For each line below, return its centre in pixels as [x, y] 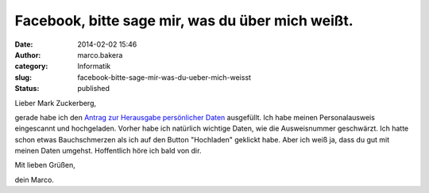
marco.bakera [100, 55]
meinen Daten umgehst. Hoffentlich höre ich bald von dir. [108, 151]
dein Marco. [35, 180]
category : [31, 66]
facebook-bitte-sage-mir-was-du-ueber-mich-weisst [164, 77]
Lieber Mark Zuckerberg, [56, 103]
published [94, 89]
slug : [23, 77]
